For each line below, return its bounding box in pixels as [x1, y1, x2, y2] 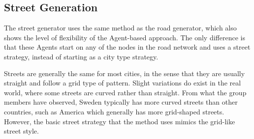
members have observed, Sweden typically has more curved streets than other [4, 97, 238, 107]
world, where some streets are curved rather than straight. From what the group [4, 87, 247, 97]
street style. [4, 126, 39, 136]
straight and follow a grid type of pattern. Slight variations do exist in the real [4, 78, 241, 88]
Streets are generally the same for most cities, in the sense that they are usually [4, 68, 245, 78]
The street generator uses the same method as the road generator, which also [4, 23, 237, 33]
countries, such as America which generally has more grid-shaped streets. [4, 106, 224, 116]
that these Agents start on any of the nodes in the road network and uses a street [4, 42, 251, 52]
